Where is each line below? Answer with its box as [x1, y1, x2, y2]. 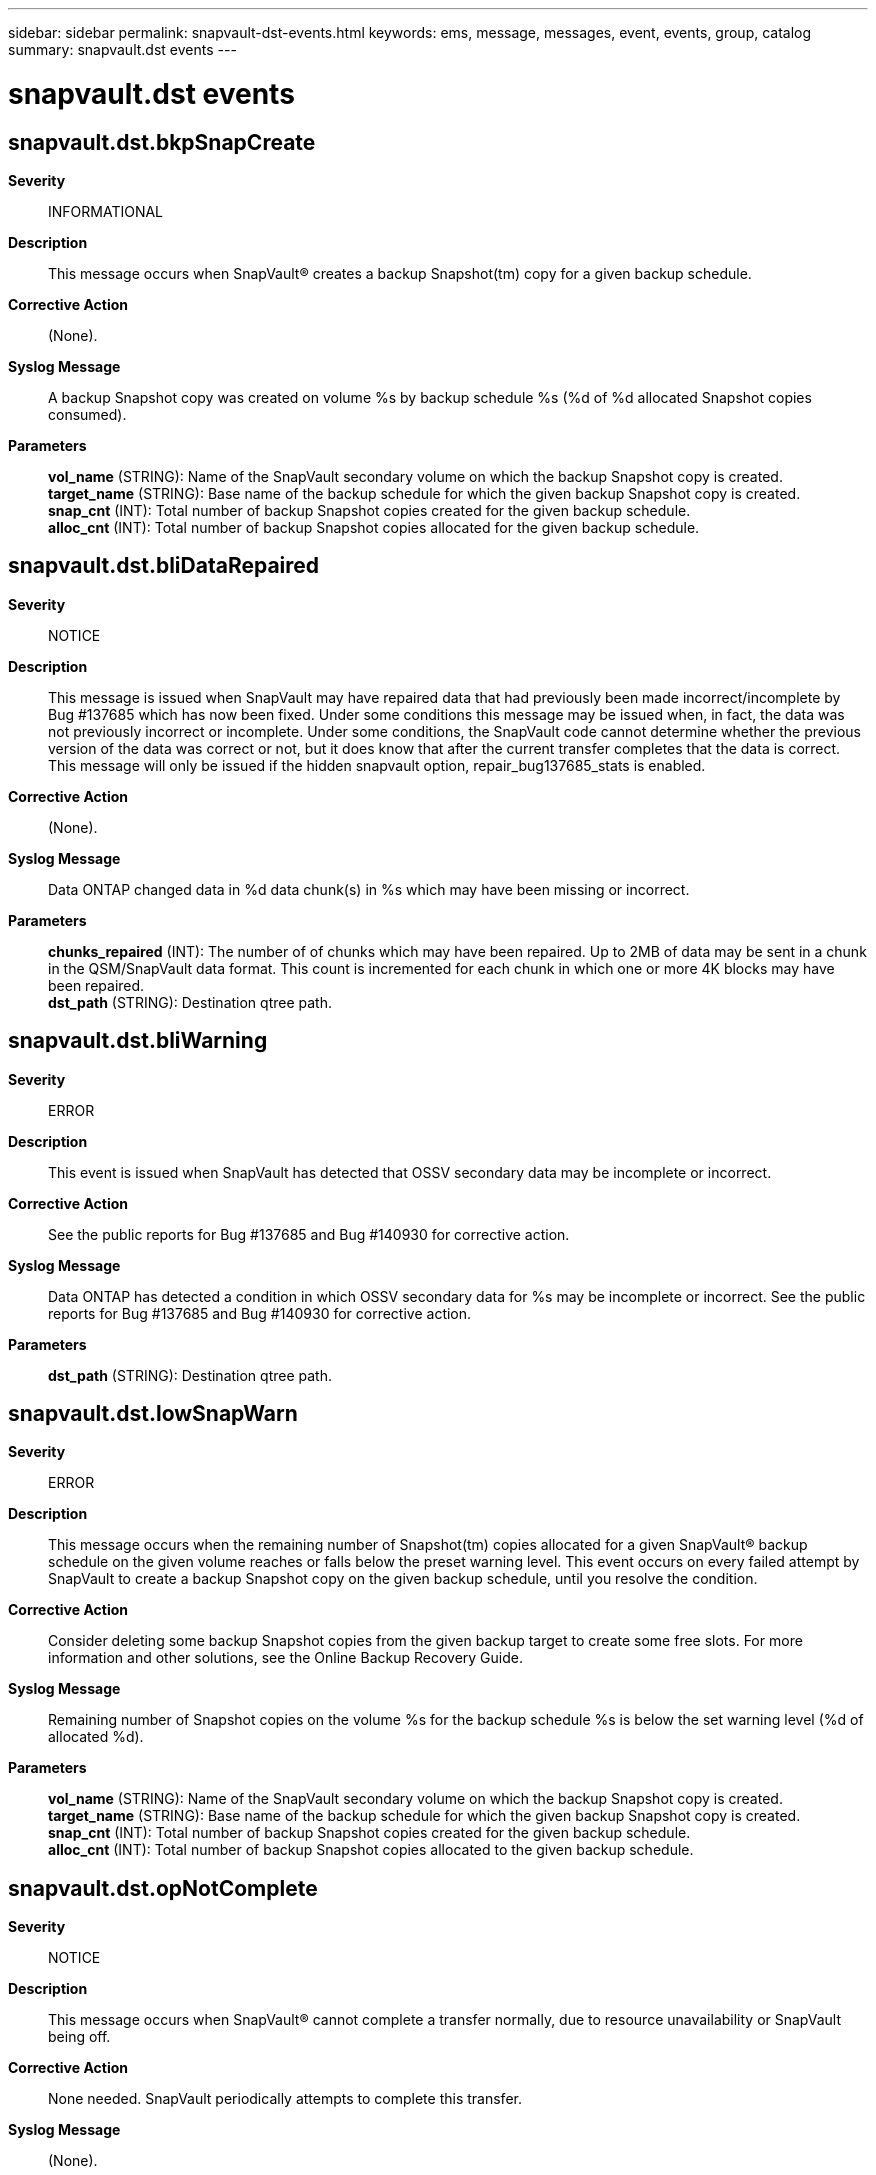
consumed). [48, 405, 127, 423]
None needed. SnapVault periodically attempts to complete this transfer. [48, 2090, 522, 2108]
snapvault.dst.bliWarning [8, 1028, 268, 1054]
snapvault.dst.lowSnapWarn [8, 1401, 298, 1427]
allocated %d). [48, 1728, 144, 1746]
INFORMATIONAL [48, 202, 164, 220]
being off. [48, 2028, 111, 2046]
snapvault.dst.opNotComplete [8, 1875, 318, 1901]
